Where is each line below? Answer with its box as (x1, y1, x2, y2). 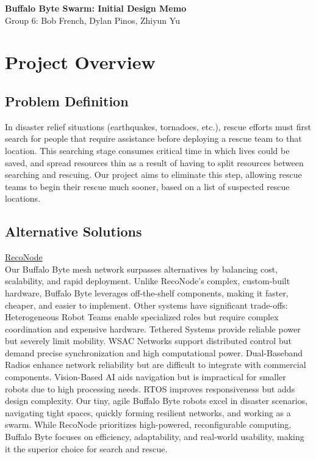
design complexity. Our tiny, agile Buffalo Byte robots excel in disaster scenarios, (5, 394, 308, 407)
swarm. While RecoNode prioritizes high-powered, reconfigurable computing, (5, 418, 292, 431)
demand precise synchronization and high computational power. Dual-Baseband (5, 346, 303, 359)
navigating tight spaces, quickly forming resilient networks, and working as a (5, 406, 291, 419)
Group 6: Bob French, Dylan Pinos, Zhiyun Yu (5, 13, 180, 26)
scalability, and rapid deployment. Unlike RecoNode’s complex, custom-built (5, 274, 290, 287)
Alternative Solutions (5, 222, 142, 241)
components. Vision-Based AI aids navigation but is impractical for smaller (5, 370, 286, 383)
